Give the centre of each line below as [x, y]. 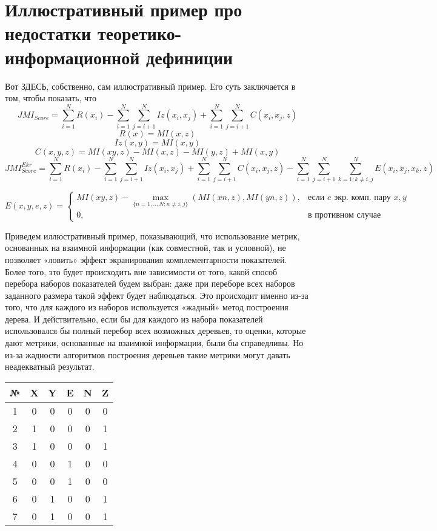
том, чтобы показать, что [51, 98]
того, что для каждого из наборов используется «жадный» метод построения [147, 307]
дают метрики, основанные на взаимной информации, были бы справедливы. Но [154, 343]
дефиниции [190, 57]
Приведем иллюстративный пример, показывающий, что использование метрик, [152, 235]
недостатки [48, 33]
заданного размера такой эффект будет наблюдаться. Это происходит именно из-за [157, 295]
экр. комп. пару [362, 198]
